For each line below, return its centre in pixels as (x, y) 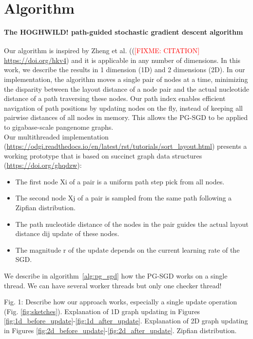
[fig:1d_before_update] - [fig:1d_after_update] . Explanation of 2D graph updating (126, 321)
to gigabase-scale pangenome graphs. (59, 127)
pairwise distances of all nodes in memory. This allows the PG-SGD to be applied (126, 117)
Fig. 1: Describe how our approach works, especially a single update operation (121, 302)
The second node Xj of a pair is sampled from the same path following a (124, 198)
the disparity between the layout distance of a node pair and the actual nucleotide (127, 89)
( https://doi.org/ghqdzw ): (43, 165)
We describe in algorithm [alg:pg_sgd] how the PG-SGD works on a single (116, 276)
